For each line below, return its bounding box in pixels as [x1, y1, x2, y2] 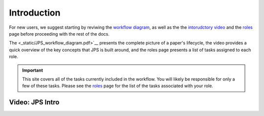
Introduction [9, 7, 61, 18]
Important [22, 67, 44, 73]
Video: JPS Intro [9, 98, 60, 107]
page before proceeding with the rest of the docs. [9, 31, 110, 37]
